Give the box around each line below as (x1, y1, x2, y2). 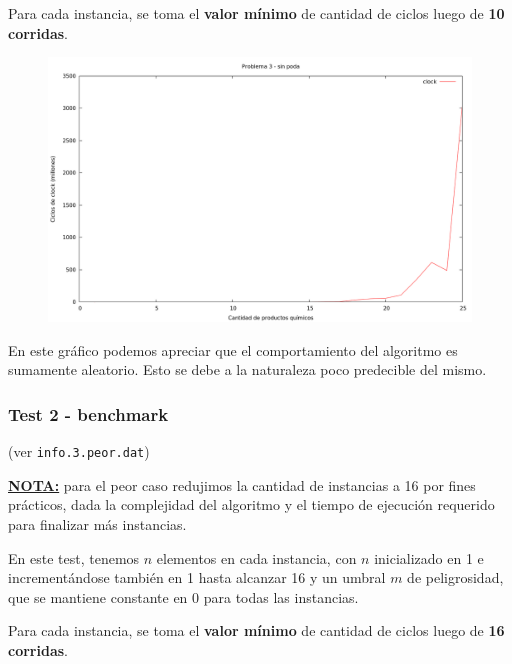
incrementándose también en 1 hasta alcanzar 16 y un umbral (8, 567, 386, 588)
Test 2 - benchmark (8, 401, 169, 426)
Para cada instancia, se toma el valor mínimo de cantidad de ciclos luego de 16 (8, 620, 505, 641)
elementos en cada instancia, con (156, 547, 357, 568)
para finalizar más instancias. (8, 514, 187, 535)
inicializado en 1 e (374, 547, 484, 568)
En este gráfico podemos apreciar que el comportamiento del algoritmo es (8, 339, 458, 360)
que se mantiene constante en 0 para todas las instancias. (8, 586, 359, 607)
